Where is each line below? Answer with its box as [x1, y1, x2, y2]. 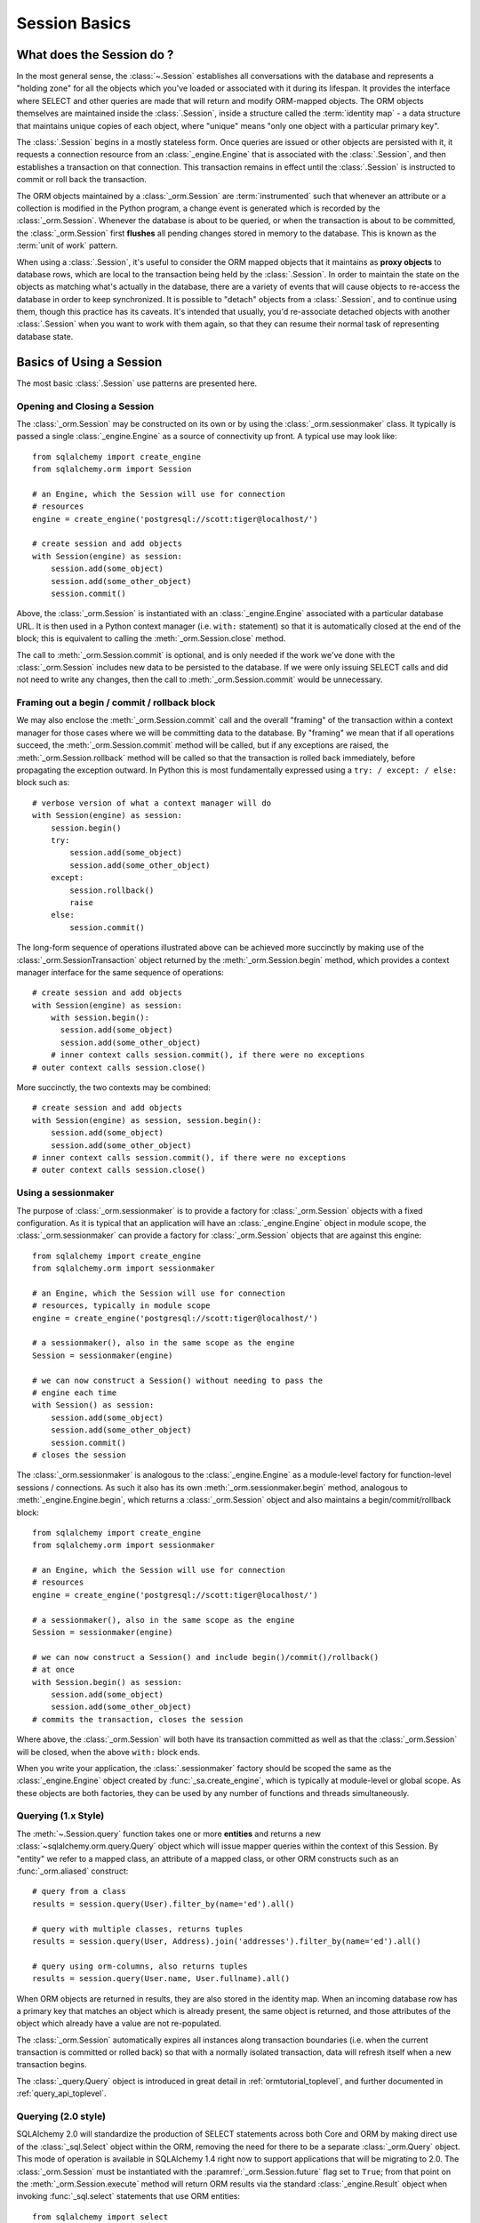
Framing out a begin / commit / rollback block [16, 696, 216, 709]
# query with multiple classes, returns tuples [32, 1923, 244, 1934]
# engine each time [32, 1387, 117, 1398]
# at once [32, 1665, 75, 1675]
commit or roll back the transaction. [16, 174, 147, 185]
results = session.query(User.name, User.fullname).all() [32, 1974, 291, 1984]
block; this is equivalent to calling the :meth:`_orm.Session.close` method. [16, 633, 286, 644]
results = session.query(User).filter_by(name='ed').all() [32, 1898, 295, 1909]
